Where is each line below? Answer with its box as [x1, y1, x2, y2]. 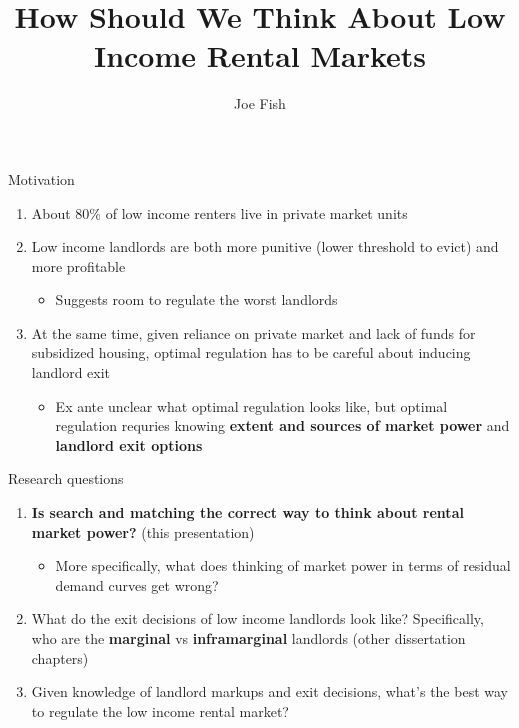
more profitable [31, 255, 126, 276]
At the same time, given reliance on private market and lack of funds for [31, 322, 476, 343]
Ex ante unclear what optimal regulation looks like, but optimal [55, 395, 448, 416]
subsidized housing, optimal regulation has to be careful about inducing [31, 342, 471, 363]
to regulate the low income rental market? [31, 700, 289, 721]
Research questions [8, 468, 124, 489]
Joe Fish [234, 93, 286, 114]
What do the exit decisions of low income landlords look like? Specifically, [31, 608, 484, 629]
